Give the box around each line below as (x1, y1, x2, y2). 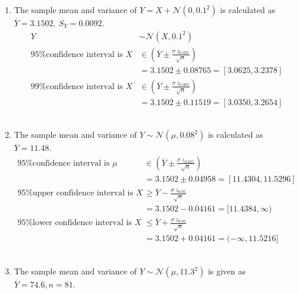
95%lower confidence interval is (17, 219, 132, 227)
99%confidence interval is (30, 82, 123, 91)
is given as (207, 265, 246, 277)
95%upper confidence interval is (17, 189, 133, 198)
